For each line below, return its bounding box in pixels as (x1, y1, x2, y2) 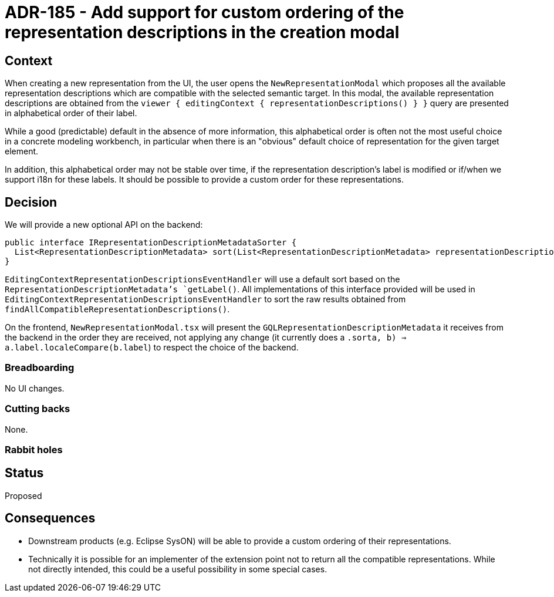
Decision (5, 194, 58, 210)
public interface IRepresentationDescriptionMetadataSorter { (5, 238, 297, 248)
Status (5, 466, 44, 481)
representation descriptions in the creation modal (5, 22, 400, 42)
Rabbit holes (5, 443, 63, 456)
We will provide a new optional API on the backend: (5, 220, 203, 230)
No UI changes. (5, 383, 65, 393)
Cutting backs (5, 403, 70, 415)
